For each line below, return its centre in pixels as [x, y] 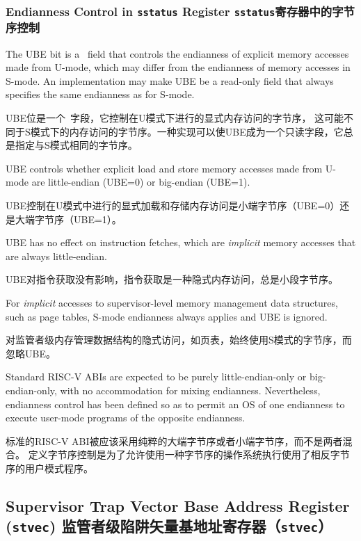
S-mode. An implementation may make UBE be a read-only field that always [170, 80]
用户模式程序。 [59, 468]
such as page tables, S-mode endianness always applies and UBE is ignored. [167, 316]
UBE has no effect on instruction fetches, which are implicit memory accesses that [181, 242]
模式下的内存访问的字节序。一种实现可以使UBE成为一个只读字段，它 [187, 131]
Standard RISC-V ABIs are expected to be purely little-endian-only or [156, 377]
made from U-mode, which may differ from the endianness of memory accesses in [178, 67]
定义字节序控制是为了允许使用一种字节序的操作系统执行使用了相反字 [184, 454]
